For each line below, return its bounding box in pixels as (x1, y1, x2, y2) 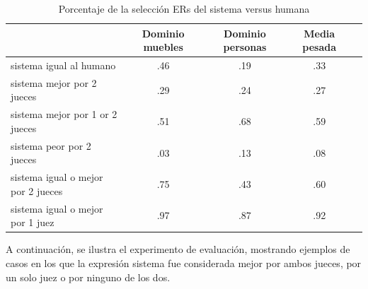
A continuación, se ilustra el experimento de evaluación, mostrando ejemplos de (6, 242, 350, 256)
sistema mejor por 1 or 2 (11, 107, 117, 122)
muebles (143, 40, 183, 54)
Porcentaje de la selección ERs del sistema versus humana (58, 1, 310, 16)
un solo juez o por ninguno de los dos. (6, 269, 171, 284)
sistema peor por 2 (11, 138, 91, 153)
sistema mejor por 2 (11, 75, 97, 90)
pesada (302, 40, 337, 54)
